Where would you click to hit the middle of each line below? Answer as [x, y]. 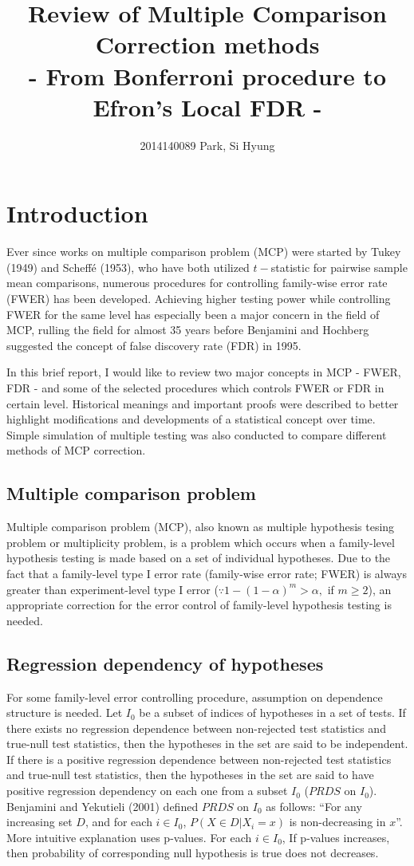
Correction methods [207, 44]
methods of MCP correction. [76, 450]
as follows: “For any [314, 806]
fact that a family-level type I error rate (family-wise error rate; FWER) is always [207, 573]
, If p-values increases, [336, 837]
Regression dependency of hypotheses [165, 663]
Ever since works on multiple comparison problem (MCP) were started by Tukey [204, 252]
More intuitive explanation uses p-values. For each [129, 837]
